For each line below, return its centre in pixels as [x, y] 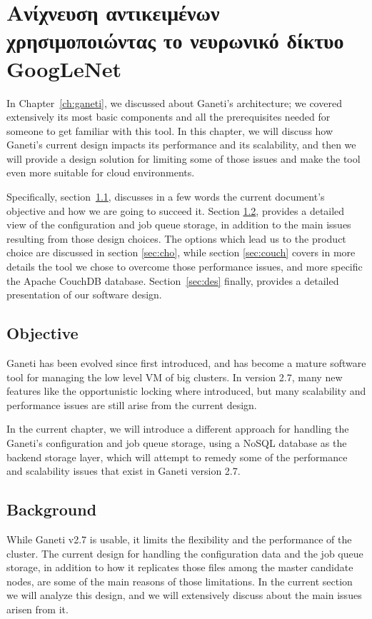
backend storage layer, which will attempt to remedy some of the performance [177, 457]
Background [52, 509]
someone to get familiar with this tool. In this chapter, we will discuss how [170, 130]
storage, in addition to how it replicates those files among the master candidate [180, 567]
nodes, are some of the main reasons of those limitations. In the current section [180, 581]
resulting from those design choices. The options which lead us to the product [176, 238]
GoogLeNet [64, 68]
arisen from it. [37, 609]
